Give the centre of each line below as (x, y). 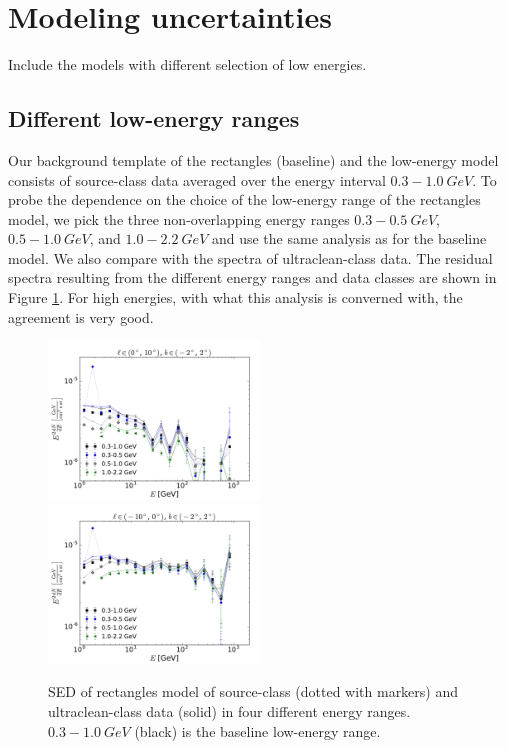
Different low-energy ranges (154, 118)
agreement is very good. (81, 316)
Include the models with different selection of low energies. (187, 64)
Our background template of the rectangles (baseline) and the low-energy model (253, 159)
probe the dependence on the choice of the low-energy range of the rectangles (244, 199)
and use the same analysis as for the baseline (349, 238)
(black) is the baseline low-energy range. (257, 730)
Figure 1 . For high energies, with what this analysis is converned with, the (235, 297)
